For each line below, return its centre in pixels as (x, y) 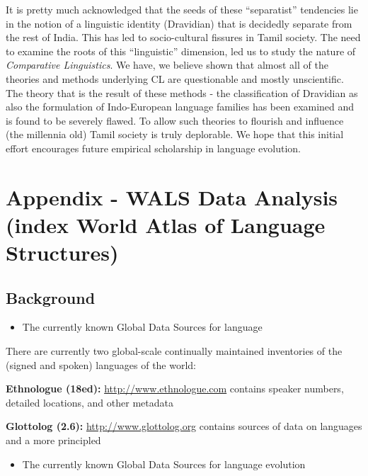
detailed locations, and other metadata (90, 402)
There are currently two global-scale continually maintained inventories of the (174, 351)
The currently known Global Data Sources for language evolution (164, 464)
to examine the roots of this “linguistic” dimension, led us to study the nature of (181, 51)
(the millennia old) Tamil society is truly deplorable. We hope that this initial (175, 134)
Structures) (62, 253)
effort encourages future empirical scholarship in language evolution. (153, 148)
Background (51, 297)
